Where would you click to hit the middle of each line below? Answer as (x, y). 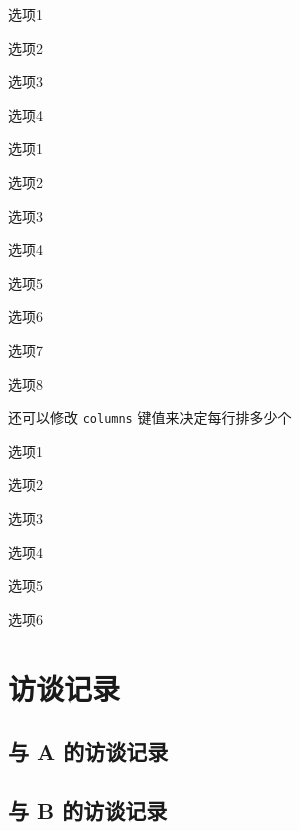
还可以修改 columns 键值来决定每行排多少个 (150, 417)
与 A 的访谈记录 (88, 751)
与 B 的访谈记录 (88, 809)
